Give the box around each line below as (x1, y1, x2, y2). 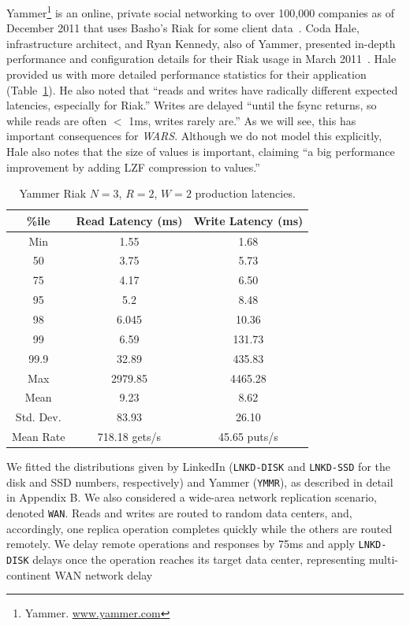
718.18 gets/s (97, 428, 162, 445)
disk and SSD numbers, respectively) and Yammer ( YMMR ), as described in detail (6, 473, 393, 490)
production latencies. (195, 185, 296, 202)
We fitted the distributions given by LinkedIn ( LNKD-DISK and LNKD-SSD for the (6, 458, 390, 475)
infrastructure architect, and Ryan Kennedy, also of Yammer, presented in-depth (6, 35, 396, 51)
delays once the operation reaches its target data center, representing (32, 550, 366, 567)
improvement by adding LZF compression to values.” (6, 158, 260, 175)
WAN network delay (54, 566, 153, 583)
